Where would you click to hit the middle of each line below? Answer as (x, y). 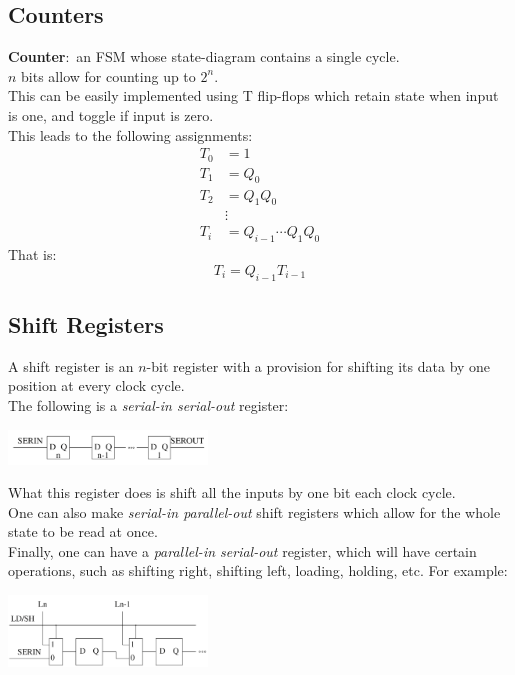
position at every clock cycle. (96, 385)
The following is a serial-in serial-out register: (148, 404)
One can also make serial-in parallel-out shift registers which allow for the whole (254, 511)
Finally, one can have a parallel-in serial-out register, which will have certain (242, 550)
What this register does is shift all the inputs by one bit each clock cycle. (232, 492)
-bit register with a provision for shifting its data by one (318, 365)
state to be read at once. (83, 531)
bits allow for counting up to (108, 75)
